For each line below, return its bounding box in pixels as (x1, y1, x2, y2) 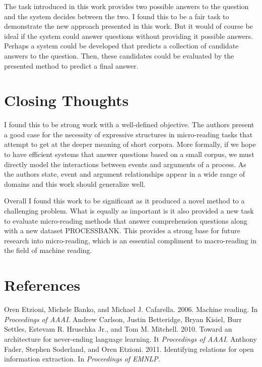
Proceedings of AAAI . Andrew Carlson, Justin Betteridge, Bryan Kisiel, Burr (4, 313, 242, 324)
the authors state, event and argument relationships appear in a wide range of (4, 169, 245, 179)
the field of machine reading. (4, 245, 92, 255)
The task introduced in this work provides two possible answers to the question (4, 1, 249, 11)
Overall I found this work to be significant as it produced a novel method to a (4, 195, 245, 206)
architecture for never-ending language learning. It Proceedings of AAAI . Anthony (4, 333, 257, 344)
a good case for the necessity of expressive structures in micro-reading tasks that (4, 129, 253, 139)
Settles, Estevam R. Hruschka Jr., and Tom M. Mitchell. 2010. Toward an (4, 324, 232, 334)
